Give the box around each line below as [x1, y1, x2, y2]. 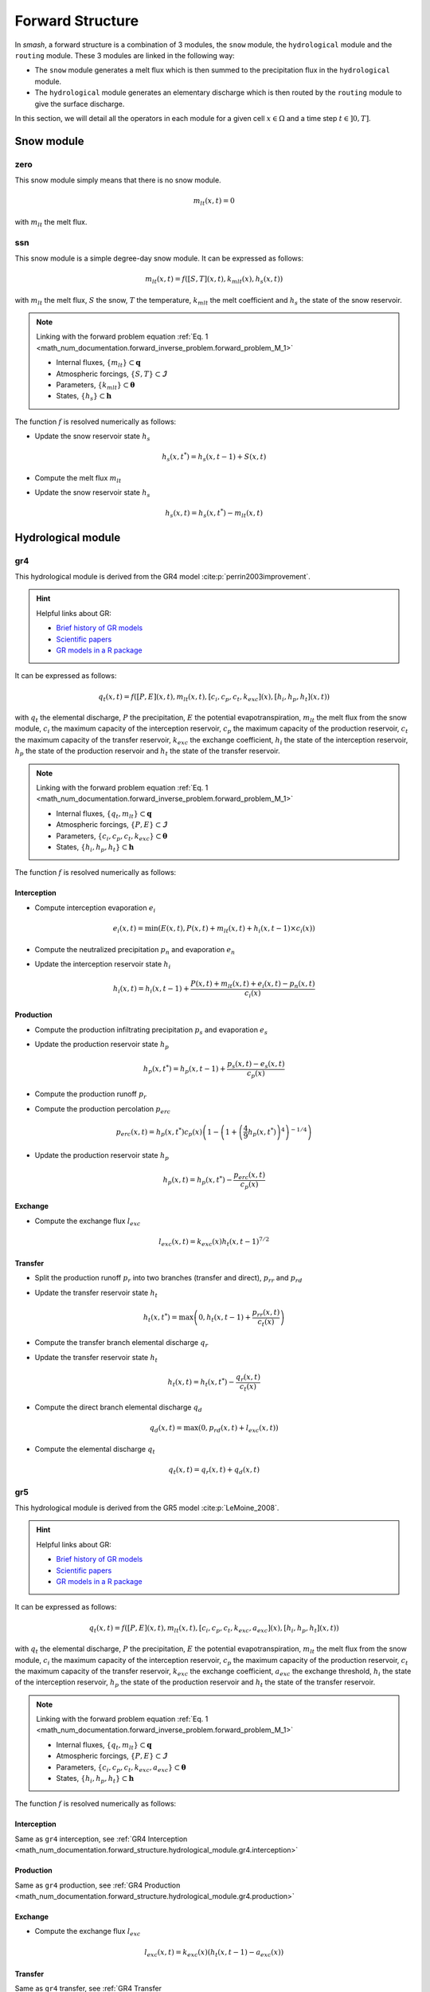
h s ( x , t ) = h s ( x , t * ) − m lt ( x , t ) [165, 507, 263, 520]
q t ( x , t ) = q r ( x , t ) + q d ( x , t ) [168, 1465, 260, 1476]
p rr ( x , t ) [252, 1308, 280, 1319]
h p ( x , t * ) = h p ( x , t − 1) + [143, 1063, 226, 1076]
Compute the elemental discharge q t [34, 1444, 155, 1456]
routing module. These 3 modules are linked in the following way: [14, 50, 235, 60]
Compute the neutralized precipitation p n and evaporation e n [34, 944, 236, 956]
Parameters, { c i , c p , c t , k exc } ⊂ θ [56, 831, 168, 842]
